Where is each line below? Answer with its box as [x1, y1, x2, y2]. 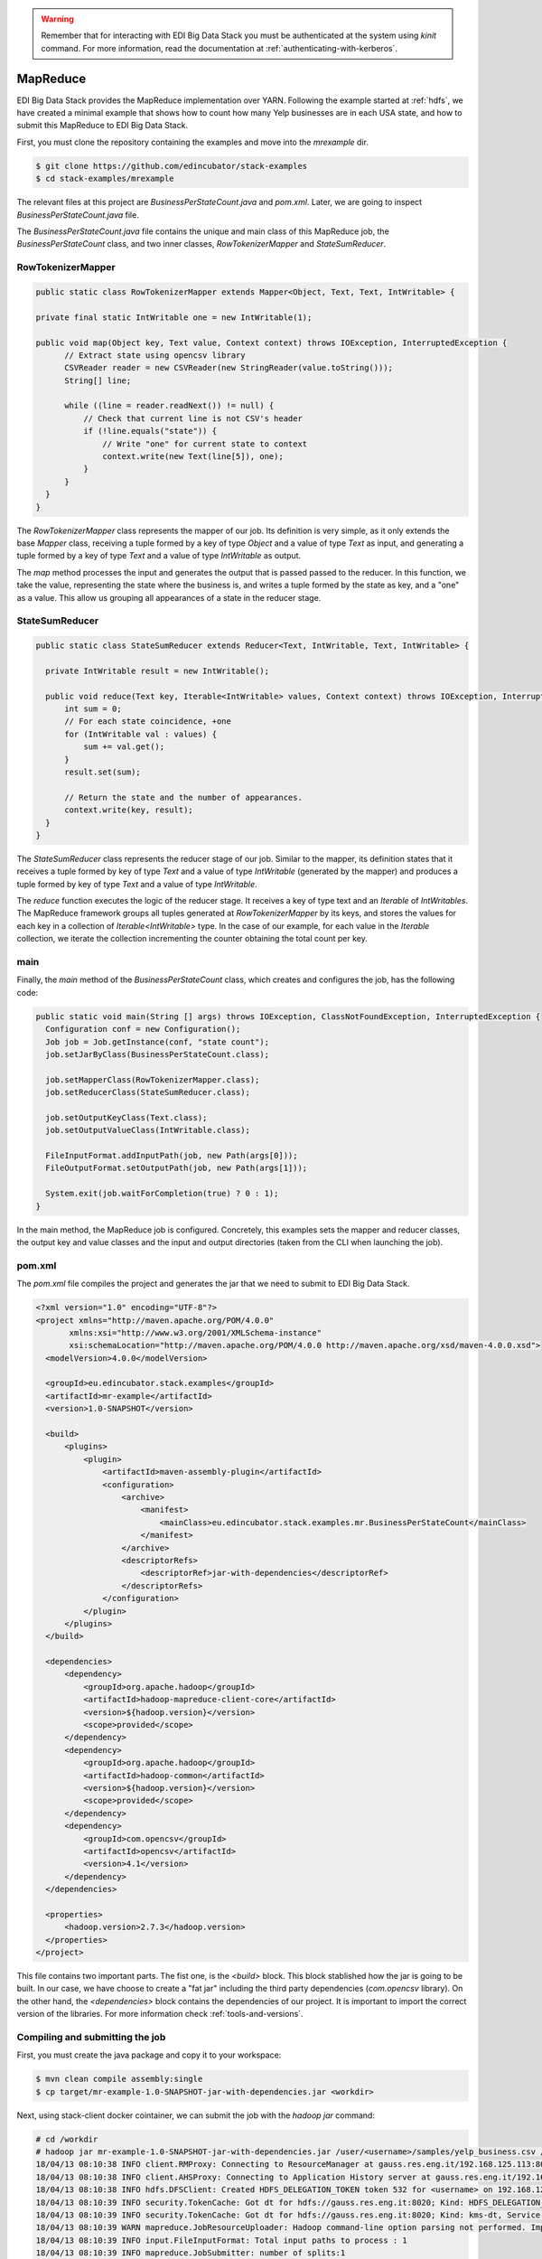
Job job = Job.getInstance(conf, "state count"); [45, 1036, 270, 1047]
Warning [41, 14, 74, 24]
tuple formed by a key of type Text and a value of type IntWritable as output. [16, 550, 302, 561]
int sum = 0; [64, 704, 122, 714]
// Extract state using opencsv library [64, 350, 246, 361]
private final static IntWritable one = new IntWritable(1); [35, 312, 313, 323]
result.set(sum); [64, 766, 142, 777]
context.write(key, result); [64, 805, 193, 815]
